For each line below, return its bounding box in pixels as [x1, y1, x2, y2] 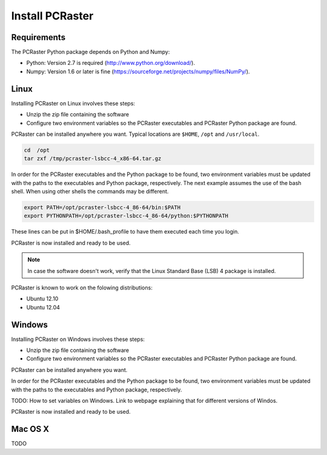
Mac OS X [11, 424, 50, 434]
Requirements [11, 32, 66, 42]
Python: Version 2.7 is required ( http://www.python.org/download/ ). [26, 59, 195, 67]
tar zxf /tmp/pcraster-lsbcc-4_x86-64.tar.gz [24, 155, 162, 162]
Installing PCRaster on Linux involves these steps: [11, 99, 136, 107]
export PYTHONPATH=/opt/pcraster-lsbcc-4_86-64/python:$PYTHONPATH [24, 212, 229, 220]
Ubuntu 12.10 [26, 295, 59, 303]
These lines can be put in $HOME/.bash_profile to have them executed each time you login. [11, 228, 239, 235]
